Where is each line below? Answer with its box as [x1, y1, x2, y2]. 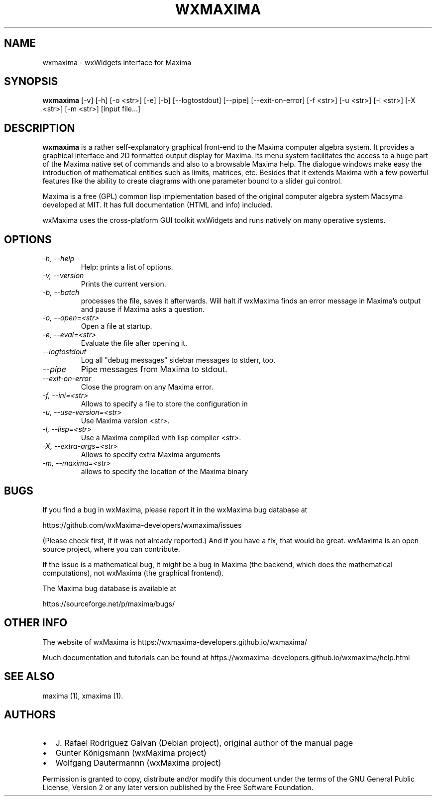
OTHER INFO [4, 616, 68, 629]
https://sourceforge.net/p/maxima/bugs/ [42, 599, 175, 608]
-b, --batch [42, 288, 80, 297]
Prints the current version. [81, 280, 166, 289]
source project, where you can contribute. [42, 544, 180, 553]
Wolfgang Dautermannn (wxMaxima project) [55, 757, 221, 768]
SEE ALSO [4, 670, 55, 683]
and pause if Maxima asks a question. [81, 305, 205, 314]
